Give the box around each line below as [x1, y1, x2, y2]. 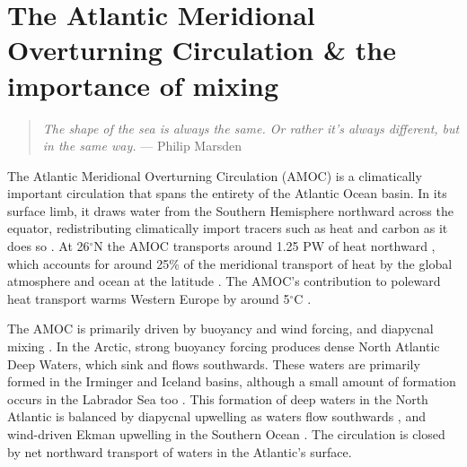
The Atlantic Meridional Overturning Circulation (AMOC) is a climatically [7, 166, 422, 185]
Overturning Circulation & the [7, 31, 396, 68]
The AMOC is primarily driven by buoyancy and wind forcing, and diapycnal [7, 319, 434, 338]
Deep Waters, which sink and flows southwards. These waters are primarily [7, 354, 420, 373]
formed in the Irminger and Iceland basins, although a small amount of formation [7, 372, 456, 391]
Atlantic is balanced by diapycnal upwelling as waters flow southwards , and [7, 407, 426, 426]
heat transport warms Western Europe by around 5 [7, 289, 290, 307]
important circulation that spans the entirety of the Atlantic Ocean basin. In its [7, 184, 447, 203]
